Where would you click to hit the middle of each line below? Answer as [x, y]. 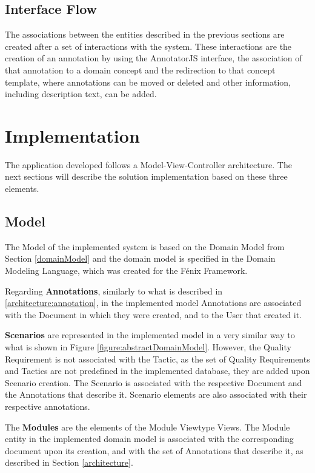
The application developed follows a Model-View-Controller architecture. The [148, 164]
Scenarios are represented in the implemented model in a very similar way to [150, 335]
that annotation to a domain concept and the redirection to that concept [140, 70]
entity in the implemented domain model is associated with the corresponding [149, 439]
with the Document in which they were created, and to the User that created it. [153, 314]
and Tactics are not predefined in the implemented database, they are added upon [157, 371]
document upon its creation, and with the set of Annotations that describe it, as [154, 450]
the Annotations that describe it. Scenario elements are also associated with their [156, 394]
